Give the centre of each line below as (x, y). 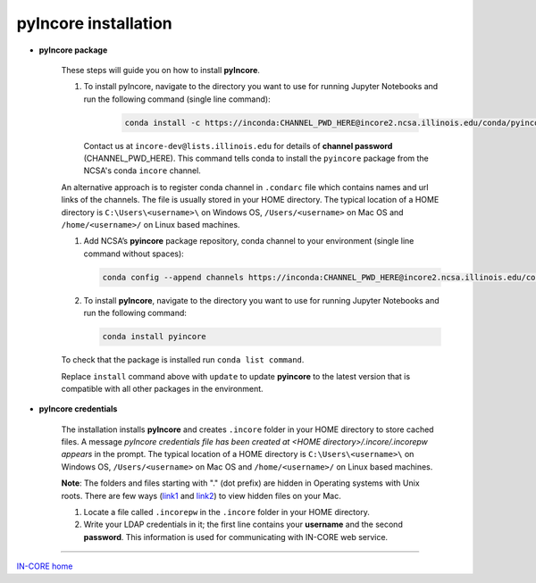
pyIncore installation (95, 23)
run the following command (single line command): (177, 99)
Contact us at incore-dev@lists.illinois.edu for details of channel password (238, 146)
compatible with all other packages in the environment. (162, 388)
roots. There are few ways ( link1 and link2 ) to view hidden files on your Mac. (201, 496)
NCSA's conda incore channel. (142, 171)
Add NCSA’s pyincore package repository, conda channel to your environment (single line (249, 241)
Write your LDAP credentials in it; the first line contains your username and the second (243, 525)
